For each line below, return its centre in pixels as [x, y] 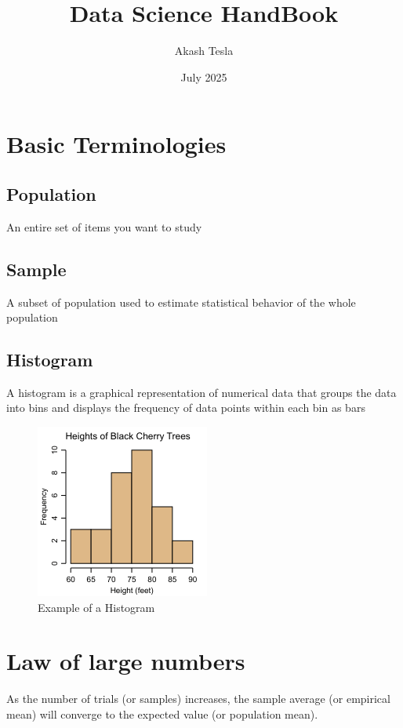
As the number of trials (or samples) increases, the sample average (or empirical [198, 699]
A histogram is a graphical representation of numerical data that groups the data [201, 392]
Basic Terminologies [116, 144]
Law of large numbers [126, 661]
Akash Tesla [204, 51]
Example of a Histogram [96, 607]
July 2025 [204, 76]
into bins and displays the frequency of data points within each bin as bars [186, 408]
